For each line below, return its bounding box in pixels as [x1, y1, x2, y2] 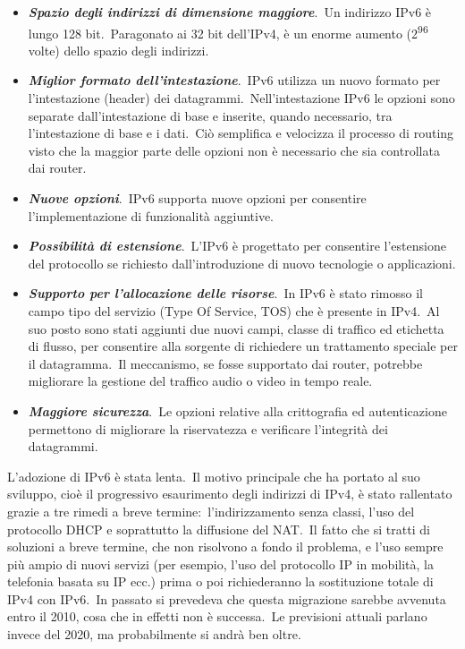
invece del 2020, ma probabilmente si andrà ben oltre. [7, 625, 301, 644]
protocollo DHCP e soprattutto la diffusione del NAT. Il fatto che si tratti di [7, 519, 430, 538]
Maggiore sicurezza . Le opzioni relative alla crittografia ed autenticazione [28, 401, 447, 420]
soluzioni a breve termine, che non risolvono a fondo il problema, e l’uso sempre [7, 537, 444, 556]
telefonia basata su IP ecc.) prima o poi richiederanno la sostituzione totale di [7, 572, 434, 591]
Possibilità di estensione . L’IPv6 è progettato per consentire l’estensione [28, 236, 446, 255]
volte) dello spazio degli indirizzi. [28, 40, 209, 59]
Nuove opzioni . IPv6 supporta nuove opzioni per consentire [28, 189, 367, 207]
